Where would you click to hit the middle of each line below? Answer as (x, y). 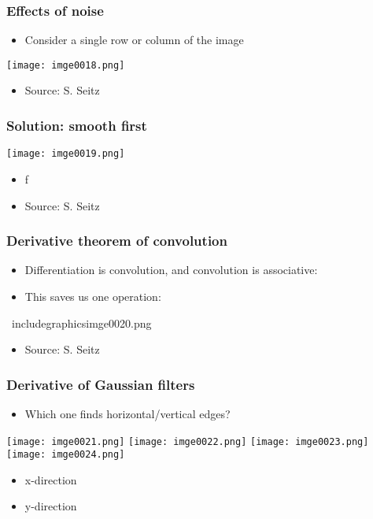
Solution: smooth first (77, 125)
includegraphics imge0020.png (81, 323)
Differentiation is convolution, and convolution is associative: (171, 270)
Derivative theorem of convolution (117, 241)
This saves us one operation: (93, 296)
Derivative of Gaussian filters (101, 384)
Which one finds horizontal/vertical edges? (127, 413)
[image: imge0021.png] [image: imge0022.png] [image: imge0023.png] (188, 441)
